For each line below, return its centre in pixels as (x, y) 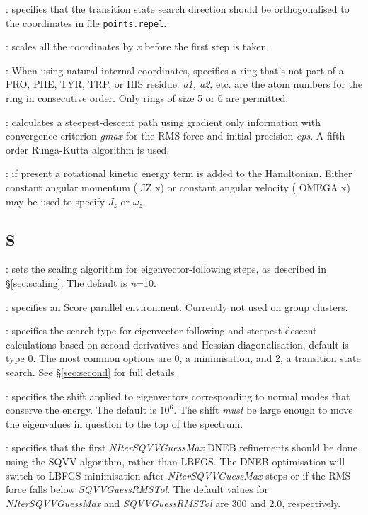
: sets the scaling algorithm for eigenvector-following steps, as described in (166, 269)
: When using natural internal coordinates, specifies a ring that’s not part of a (175, 70)
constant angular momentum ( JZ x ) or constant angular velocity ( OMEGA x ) (178, 187)
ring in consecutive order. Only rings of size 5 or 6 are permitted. (147, 98)
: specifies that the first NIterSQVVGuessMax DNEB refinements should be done (182, 447)
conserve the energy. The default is (81, 410)
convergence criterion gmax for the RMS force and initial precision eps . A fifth (176, 136)
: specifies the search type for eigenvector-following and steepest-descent (161, 330)
